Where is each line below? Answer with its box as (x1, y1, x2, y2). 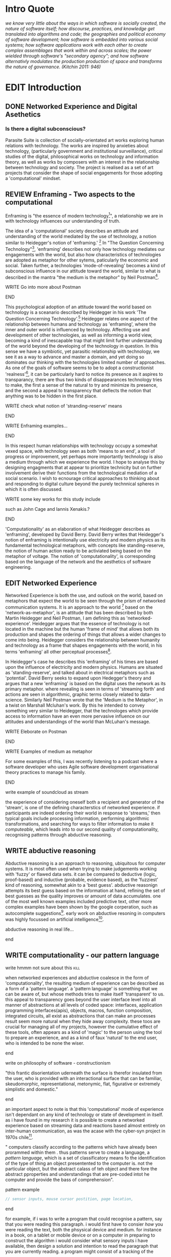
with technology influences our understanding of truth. (5, 218, 120, 224)
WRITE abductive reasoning (5, 847, 96, 855)
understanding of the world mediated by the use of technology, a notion (5, 233, 157, 240)
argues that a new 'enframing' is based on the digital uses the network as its (5, 680, 166, 686)
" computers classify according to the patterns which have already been (5, 1144, 157, 1150)
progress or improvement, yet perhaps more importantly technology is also (5, 453, 163, 460)
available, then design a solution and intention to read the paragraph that (5, 1243, 158, 1249)
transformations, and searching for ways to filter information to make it (5, 821, 154, 827)
